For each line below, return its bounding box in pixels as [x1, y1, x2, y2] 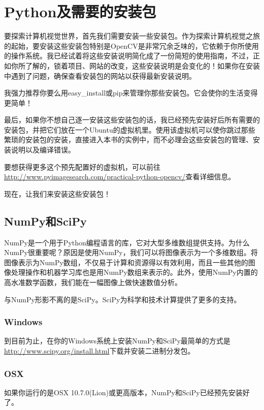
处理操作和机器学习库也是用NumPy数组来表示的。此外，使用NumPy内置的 [11, 267, 258, 277]
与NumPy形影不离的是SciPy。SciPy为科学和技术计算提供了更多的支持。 [4, 294, 241, 304]
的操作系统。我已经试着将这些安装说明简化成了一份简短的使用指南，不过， [4, 50, 253, 61]
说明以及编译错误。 [11, 144, 75, 155]
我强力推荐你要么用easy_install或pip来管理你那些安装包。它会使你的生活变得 [4, 87, 258, 98]
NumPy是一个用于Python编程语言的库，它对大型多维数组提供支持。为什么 [4, 237, 250, 247]
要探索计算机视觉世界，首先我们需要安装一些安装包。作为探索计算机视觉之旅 [4, 30, 260, 41]
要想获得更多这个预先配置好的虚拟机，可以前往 [4, 161, 160, 172]
